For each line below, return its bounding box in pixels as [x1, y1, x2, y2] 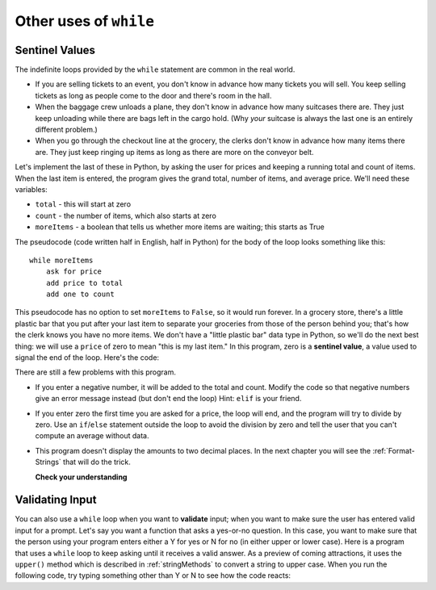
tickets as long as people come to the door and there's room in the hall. [35, 90, 272, 100]
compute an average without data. [35, 431, 149, 441]
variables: [15, 184, 48, 194]
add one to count [45, 290, 115, 299]
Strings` [35, 457, 62, 467]
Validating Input [15, 493, 97, 507]
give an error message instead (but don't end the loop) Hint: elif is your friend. [35, 394, 302, 404]
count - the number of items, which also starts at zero [35, 211, 217, 220]
